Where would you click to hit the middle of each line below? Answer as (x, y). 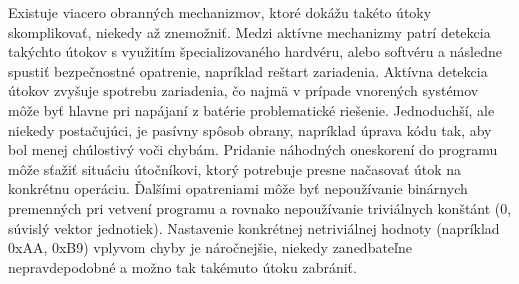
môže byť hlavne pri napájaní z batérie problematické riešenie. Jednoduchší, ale (251, 109)
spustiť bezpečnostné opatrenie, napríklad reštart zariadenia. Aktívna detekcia (248, 70)
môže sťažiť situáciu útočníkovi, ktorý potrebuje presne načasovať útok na (235, 168)
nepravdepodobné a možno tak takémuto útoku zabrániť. (182, 266)
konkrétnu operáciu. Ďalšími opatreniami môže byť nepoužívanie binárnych (238, 188)
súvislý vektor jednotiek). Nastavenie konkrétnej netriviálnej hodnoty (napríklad (254, 227)
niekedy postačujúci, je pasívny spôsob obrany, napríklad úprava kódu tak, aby (250, 129)
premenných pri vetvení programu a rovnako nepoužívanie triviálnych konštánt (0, (260, 207)
